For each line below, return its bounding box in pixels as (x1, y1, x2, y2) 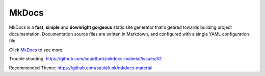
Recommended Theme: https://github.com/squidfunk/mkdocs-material (9, 65, 153, 71)
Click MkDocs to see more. (9, 47, 64, 53)
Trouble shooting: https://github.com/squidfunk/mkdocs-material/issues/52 (9, 56, 162, 62)
